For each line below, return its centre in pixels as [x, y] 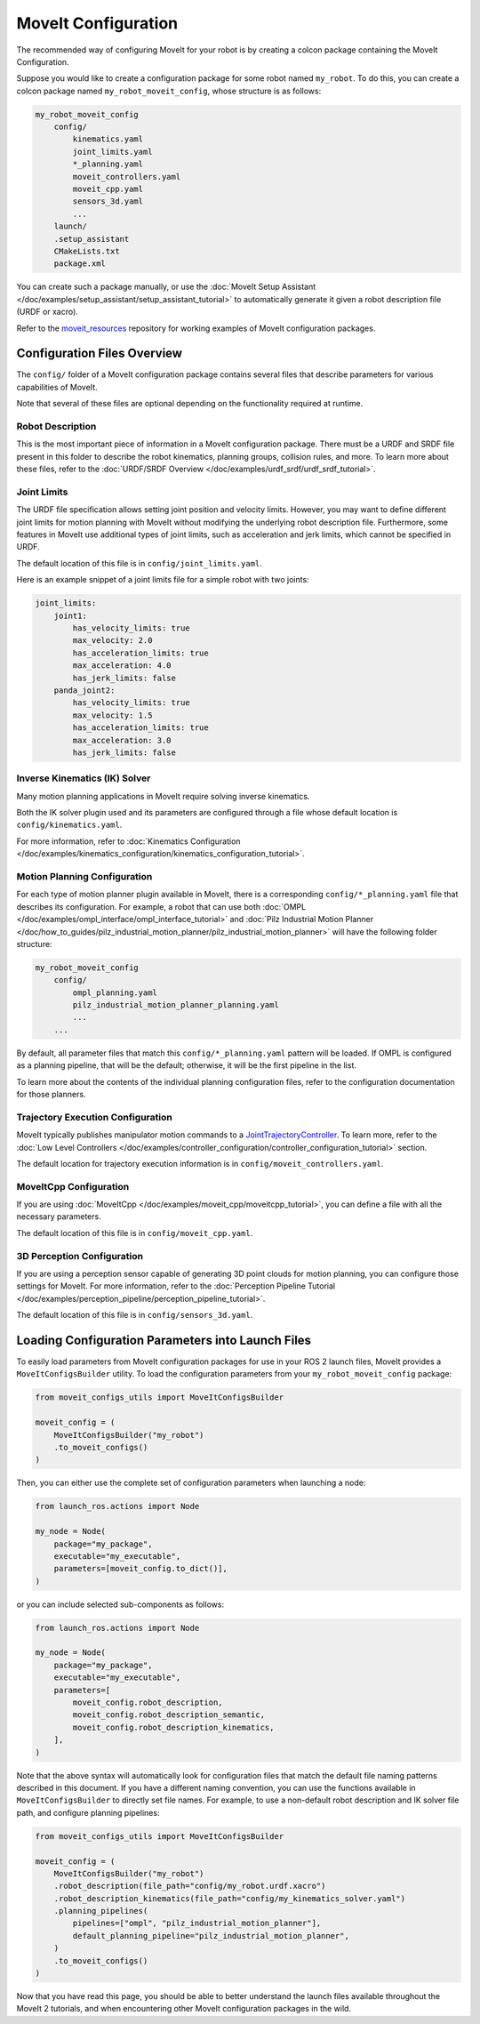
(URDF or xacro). [48, 312]
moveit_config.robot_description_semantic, [169, 1715]
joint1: [71, 615]
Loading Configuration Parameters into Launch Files [164, 1340]
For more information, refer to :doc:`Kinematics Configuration [128, 841]
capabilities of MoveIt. [57, 387]
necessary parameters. [59, 1217]
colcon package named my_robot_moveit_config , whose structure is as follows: [169, 91]
